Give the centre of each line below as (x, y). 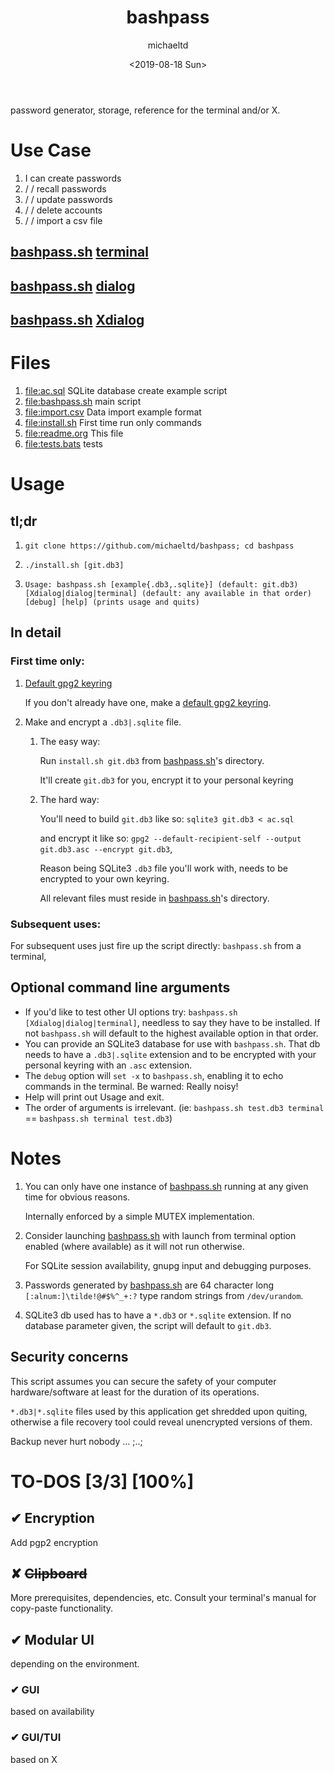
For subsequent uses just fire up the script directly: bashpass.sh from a (156, 945)
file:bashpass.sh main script (83, 401)
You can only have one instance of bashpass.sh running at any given (166, 1186)
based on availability (52, 1712)
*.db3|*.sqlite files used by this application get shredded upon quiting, (159, 1411)
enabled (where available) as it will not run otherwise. (134, 1246)
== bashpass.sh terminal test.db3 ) (98, 1118)
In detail (36, 632)
